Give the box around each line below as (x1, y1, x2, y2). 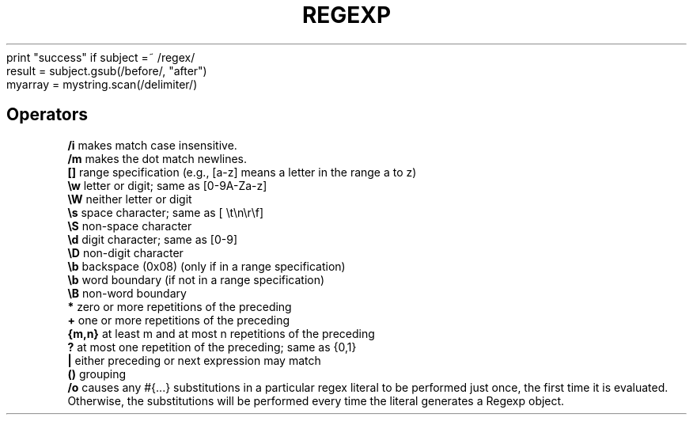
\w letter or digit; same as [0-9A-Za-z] (67, 178, 267, 192)
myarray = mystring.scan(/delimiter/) (6, 77, 198, 91)
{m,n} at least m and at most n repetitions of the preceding (67, 326, 375, 340)
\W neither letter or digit (67, 192, 192, 206)
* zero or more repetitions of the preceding (67, 299, 292, 313)
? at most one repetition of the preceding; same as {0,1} (67, 339, 357, 354)
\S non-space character (67, 218, 192, 233)
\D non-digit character (67, 245, 184, 260)
